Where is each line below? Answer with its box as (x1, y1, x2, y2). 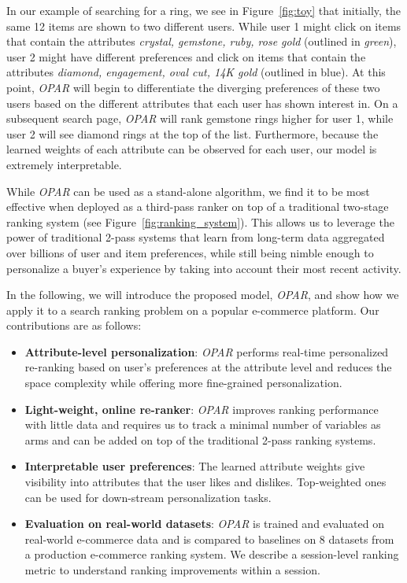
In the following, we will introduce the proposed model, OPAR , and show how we (6, 286, 399, 303)
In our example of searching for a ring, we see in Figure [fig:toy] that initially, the (6, 2, 401, 18)
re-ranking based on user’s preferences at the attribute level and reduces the (24, 359, 392, 375)
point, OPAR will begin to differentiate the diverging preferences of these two (6, 79, 380, 95)
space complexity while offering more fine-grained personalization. (24, 375, 342, 391)
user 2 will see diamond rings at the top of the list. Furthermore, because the (6, 125, 379, 142)
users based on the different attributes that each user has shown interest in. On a (6, 94, 398, 111)
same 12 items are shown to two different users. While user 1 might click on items (6, 17, 401, 34)
